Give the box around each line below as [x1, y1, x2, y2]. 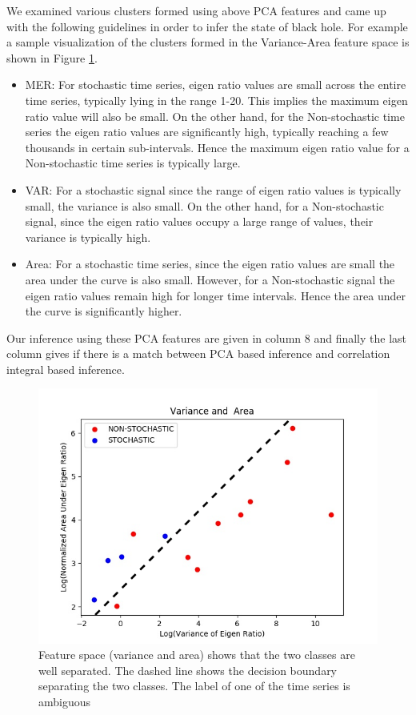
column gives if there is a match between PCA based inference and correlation [6, 345, 390, 362]
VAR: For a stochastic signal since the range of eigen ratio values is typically [25, 181, 402, 198]
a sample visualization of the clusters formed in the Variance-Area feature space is [6, 34, 410, 50]
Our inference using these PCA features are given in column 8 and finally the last [6, 329, 406, 346]
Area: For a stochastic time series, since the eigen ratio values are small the [25, 255, 395, 272]
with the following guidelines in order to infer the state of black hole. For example [6, 18, 408, 34]
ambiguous [38, 693, 91, 709]
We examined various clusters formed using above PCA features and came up [6, 2, 386, 18]
